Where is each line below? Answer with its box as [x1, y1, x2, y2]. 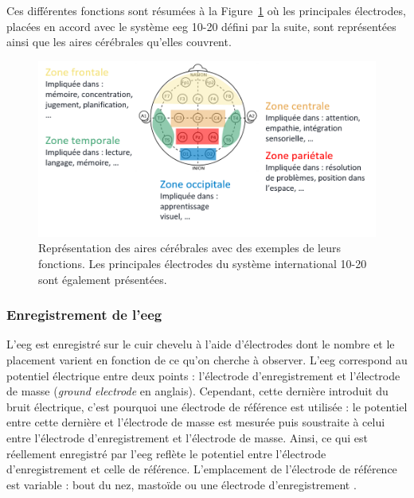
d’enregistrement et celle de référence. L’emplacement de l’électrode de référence [6, 461, 397, 477]
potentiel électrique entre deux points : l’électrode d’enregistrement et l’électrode [6, 367, 400, 383]
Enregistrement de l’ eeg [6, 305, 162, 325]
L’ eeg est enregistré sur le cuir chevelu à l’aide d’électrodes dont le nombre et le [6, 336, 395, 352]
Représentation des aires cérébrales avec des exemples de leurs [38, 239, 342, 256]
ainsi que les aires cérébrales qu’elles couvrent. [6, 33, 232, 50]
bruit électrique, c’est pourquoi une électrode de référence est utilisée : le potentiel [6, 398, 408, 414]
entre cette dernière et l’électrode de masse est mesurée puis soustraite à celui [6, 414, 385, 430]
